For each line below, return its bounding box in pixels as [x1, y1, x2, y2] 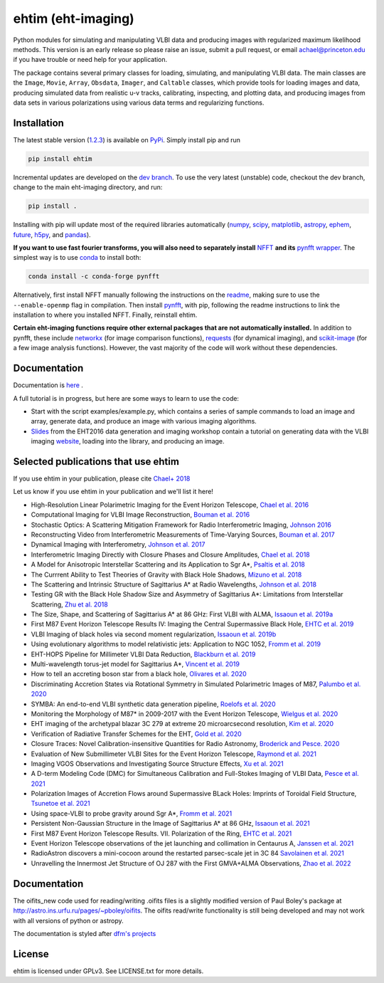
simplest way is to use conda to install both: [13, 253, 142, 262]
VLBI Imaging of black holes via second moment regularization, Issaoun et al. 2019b [31, 630, 277, 638]
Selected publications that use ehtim [13, 456, 179, 468]
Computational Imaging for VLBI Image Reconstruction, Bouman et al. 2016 [31, 510, 250, 519]
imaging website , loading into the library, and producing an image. [31, 437, 225, 446]
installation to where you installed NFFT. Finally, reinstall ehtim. [13, 310, 198, 320]
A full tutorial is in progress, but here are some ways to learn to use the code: [13, 394, 240, 402]
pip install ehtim [28, 154, 92, 163]
